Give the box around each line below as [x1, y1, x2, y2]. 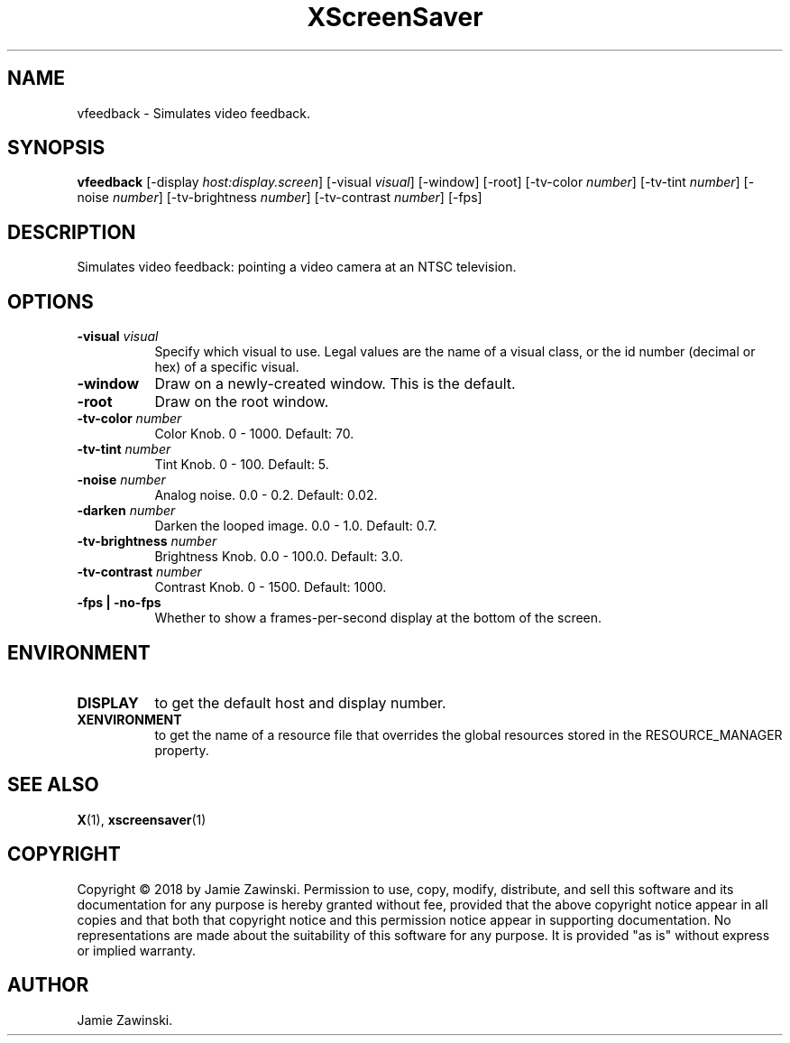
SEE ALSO [7, 773, 99, 797]
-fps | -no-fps [77, 595, 161, 611]
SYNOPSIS [7, 136, 106, 160]
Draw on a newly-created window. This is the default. [154, 374, 516, 393]
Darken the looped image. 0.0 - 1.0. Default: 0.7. [154, 518, 437, 534]
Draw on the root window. [154, 392, 329, 411]
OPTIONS [7, 290, 94, 313]
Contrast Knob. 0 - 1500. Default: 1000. [154, 579, 387, 595]
